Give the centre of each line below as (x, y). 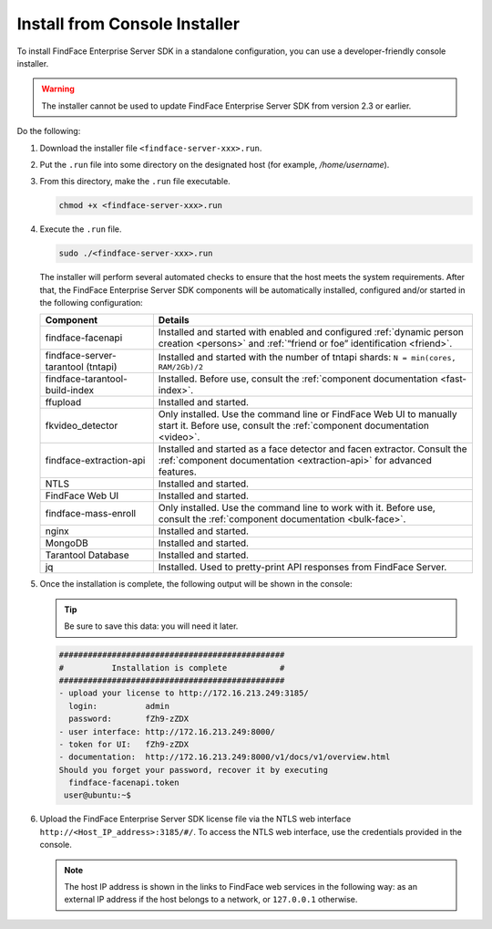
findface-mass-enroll (91, 514)
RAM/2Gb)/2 (181, 366)
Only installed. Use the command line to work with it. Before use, (297, 508)
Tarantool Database (87, 555)
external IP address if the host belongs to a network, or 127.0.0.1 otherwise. (211, 900)
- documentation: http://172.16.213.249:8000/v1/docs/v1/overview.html (225, 757)
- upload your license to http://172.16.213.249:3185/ (184, 693)
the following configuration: (91, 303)
